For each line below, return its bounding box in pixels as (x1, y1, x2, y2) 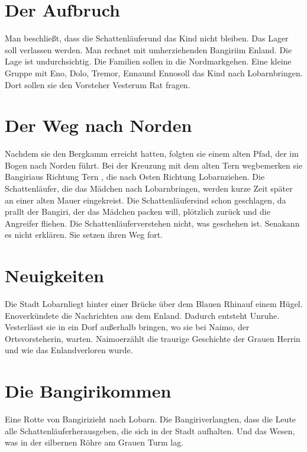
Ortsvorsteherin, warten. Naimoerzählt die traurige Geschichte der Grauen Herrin (5, 332, 300, 344)
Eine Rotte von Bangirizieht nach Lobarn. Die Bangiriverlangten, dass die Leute (5, 413, 296, 425)
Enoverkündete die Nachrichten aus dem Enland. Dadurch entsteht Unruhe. (5, 309, 280, 321)
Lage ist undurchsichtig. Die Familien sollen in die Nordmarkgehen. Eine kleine (5, 55, 292, 67)
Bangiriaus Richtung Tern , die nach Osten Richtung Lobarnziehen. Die (5, 170, 265, 183)
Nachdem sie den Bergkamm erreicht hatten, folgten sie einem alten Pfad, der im (5, 147, 299, 160)
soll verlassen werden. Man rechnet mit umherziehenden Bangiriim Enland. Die (5, 43, 292, 56)
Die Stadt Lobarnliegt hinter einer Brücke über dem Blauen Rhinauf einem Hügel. (5, 298, 303, 310)
